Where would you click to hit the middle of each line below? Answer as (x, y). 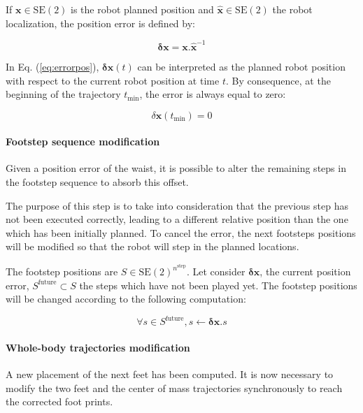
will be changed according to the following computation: (126, 299)
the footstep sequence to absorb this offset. (97, 182)
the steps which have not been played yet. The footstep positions (218, 285)
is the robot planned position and (142, 9)
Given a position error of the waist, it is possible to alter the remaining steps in (176, 168)
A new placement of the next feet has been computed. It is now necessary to (170, 374)
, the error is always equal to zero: (213, 94)
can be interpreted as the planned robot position (241, 66)
